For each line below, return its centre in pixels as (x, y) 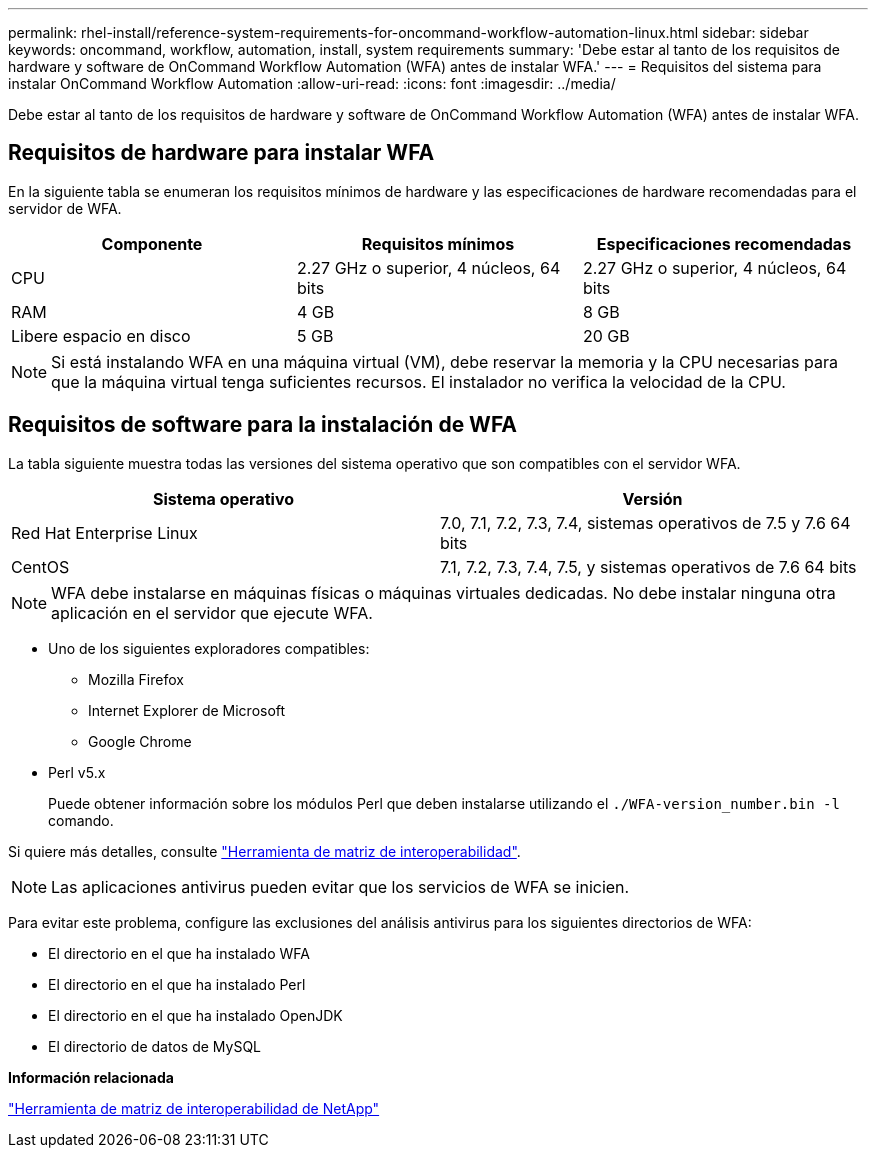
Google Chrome (140, 741)
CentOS (40, 566)
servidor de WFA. (65, 208)
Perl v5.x (77, 772)
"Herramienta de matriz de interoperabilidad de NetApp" (194, 1108)
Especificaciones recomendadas (724, 243)
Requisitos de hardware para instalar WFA (221, 153)
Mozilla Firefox (136, 679)
